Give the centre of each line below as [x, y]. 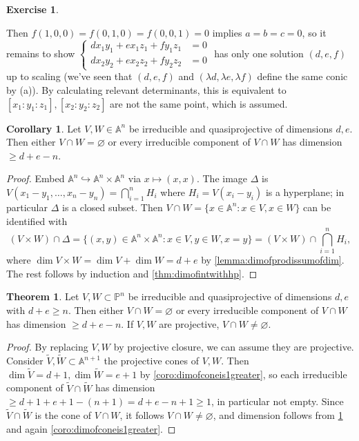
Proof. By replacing [47, 347]
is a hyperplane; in [305, 192]
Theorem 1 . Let [43, 296]
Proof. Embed [36, 178]
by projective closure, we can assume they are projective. [234, 347]
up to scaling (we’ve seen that [69, 76]
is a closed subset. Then [112, 207]
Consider [25, 360]
